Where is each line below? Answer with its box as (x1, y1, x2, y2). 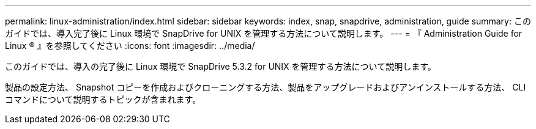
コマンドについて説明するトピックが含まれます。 (5, 94, 201, 105)
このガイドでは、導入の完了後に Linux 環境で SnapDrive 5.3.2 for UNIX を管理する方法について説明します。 (5, 61, 436, 72)
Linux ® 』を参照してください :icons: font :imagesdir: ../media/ (5, 40, 255, 51)
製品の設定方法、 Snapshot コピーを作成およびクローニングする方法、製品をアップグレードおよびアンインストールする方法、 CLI (5, 82, 526, 92)
